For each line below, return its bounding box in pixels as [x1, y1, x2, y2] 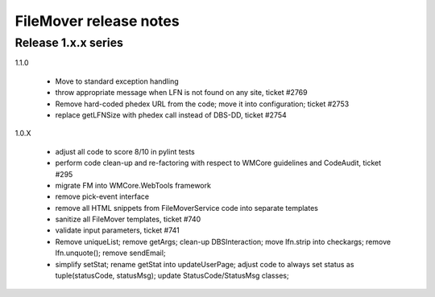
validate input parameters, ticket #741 [55, 225, 180, 235]
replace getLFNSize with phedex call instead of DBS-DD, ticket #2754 [55, 109, 288, 120]
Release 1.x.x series [14, 35, 124, 50]
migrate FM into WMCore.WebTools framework [55, 180, 211, 190]
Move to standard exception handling [55, 76, 179, 86]
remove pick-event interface [55, 192, 149, 201]
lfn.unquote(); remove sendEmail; [55, 248, 166, 258]
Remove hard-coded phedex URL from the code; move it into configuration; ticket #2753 [55, 99, 350, 109]
